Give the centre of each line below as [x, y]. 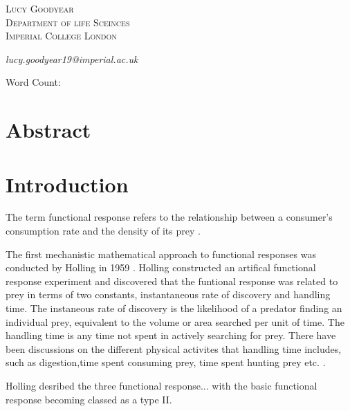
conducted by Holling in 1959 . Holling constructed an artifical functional [161, 267]
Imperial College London [61, 36]
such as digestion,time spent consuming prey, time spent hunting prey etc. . [166, 362]
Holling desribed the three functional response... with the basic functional [162, 385]
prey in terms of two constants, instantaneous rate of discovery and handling [168, 294]
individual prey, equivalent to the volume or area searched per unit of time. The [175, 321]
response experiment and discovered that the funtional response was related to [172, 281]
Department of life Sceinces [68, 22]
